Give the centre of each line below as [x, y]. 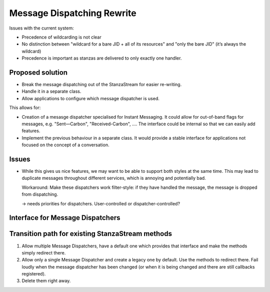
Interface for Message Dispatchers [65, 218]
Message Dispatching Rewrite [73, 13]
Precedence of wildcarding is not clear [62, 37]
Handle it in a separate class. [51, 91]
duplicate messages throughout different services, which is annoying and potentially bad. [114, 178]
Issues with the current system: [42, 28]
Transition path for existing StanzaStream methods [91, 234]
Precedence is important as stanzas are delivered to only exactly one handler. [102, 58]
